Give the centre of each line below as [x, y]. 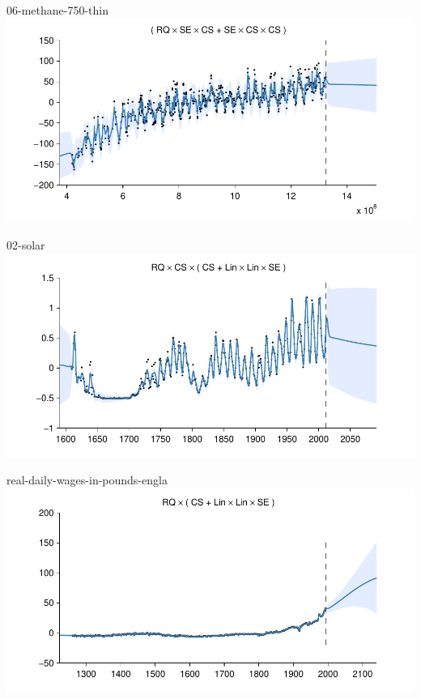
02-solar [26, 245]
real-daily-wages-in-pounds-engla [87, 480]
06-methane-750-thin [57, 10]
